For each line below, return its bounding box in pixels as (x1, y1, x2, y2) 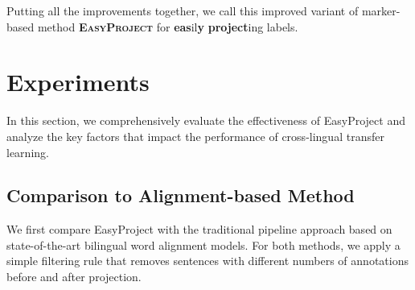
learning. (6, 143, 49, 160)
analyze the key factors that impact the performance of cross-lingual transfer (6, 127, 384, 144)
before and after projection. (6, 268, 142, 285)
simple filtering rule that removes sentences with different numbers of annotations (6, 252, 409, 269)
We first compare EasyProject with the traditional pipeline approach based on (6, 221, 392, 238)
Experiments (6, 65, 150, 98)
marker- (361, 2, 401, 19)
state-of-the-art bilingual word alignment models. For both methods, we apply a (6, 236, 401, 253)
